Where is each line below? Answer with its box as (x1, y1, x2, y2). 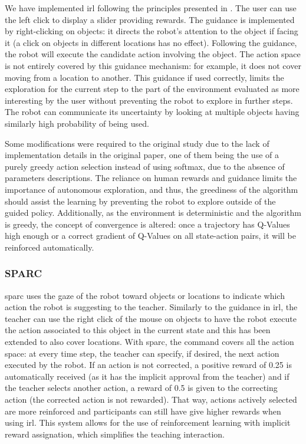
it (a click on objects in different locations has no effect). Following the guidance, (5, 36, 297, 48)
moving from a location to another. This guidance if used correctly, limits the (5, 71, 284, 83)
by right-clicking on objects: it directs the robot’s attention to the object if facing (5, 25, 298, 37)
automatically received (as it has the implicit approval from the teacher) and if (5, 370, 289, 382)
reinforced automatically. (5, 241, 94, 253)
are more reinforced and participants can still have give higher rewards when (5, 404, 281, 417)
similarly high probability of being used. (5, 117, 149, 129)
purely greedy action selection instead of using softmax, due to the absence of (5, 160, 285, 172)
